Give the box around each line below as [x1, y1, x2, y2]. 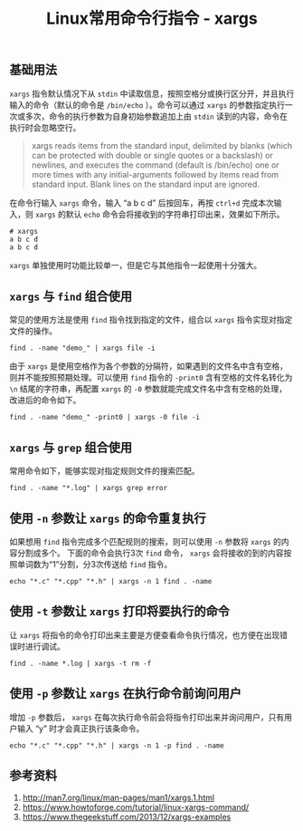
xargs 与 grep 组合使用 [9, 440, 133, 455]
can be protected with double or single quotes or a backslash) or [31, 150, 273, 160]
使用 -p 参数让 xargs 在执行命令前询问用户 [9, 686, 242, 701]
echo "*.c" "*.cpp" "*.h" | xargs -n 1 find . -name [9, 577, 213, 586]
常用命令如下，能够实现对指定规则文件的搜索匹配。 [9, 466, 200, 477]
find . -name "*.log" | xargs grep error [9, 484, 168, 493]
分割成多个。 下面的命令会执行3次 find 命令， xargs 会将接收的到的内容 [16, 547, 284, 558]
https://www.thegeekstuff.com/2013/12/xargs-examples [22, 812, 232, 823]
